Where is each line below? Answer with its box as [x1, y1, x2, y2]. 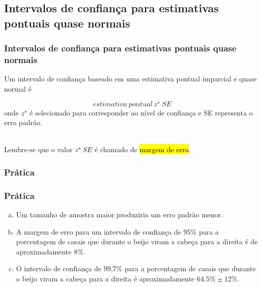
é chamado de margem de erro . [95, 144, 191, 155]
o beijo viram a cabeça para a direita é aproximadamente [16, 273, 195, 283]
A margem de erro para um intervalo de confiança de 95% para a [16, 226, 219, 237]
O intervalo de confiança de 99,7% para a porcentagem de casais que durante [16, 263, 256, 274]
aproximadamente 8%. [16, 246, 85, 256]
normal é [4, 83, 32, 94]
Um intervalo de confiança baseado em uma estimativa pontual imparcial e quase [4, 73, 257, 84]
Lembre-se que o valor [4, 144, 73, 155]
